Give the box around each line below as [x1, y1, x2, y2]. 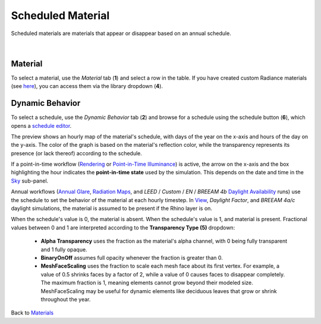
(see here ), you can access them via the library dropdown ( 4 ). [11, 83, 163, 90]
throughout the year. [40, 295, 91, 303]
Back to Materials [11, 309, 53, 316]
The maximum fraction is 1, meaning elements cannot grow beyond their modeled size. [40, 279, 254, 287]
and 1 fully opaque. [40, 246, 87, 253]
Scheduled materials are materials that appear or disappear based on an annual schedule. [11, 30, 231, 37]
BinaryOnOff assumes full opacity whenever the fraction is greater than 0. [40, 254, 223, 261]
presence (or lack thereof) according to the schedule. [11, 149, 143, 157]
